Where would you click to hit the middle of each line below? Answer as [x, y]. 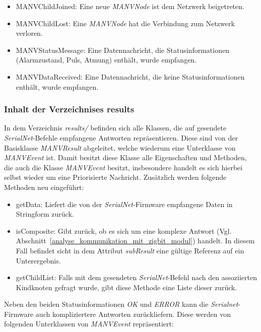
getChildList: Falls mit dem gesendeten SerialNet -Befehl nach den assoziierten [136, 277]
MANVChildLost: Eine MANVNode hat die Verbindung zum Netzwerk [125, 23]
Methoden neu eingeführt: [44, 187]
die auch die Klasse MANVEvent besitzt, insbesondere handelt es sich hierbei [123, 167]
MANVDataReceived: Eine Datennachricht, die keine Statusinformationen [130, 76]
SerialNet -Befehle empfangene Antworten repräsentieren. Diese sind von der [121, 137]
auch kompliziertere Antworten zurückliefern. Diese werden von [133, 314]
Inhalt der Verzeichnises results [69, 109]
